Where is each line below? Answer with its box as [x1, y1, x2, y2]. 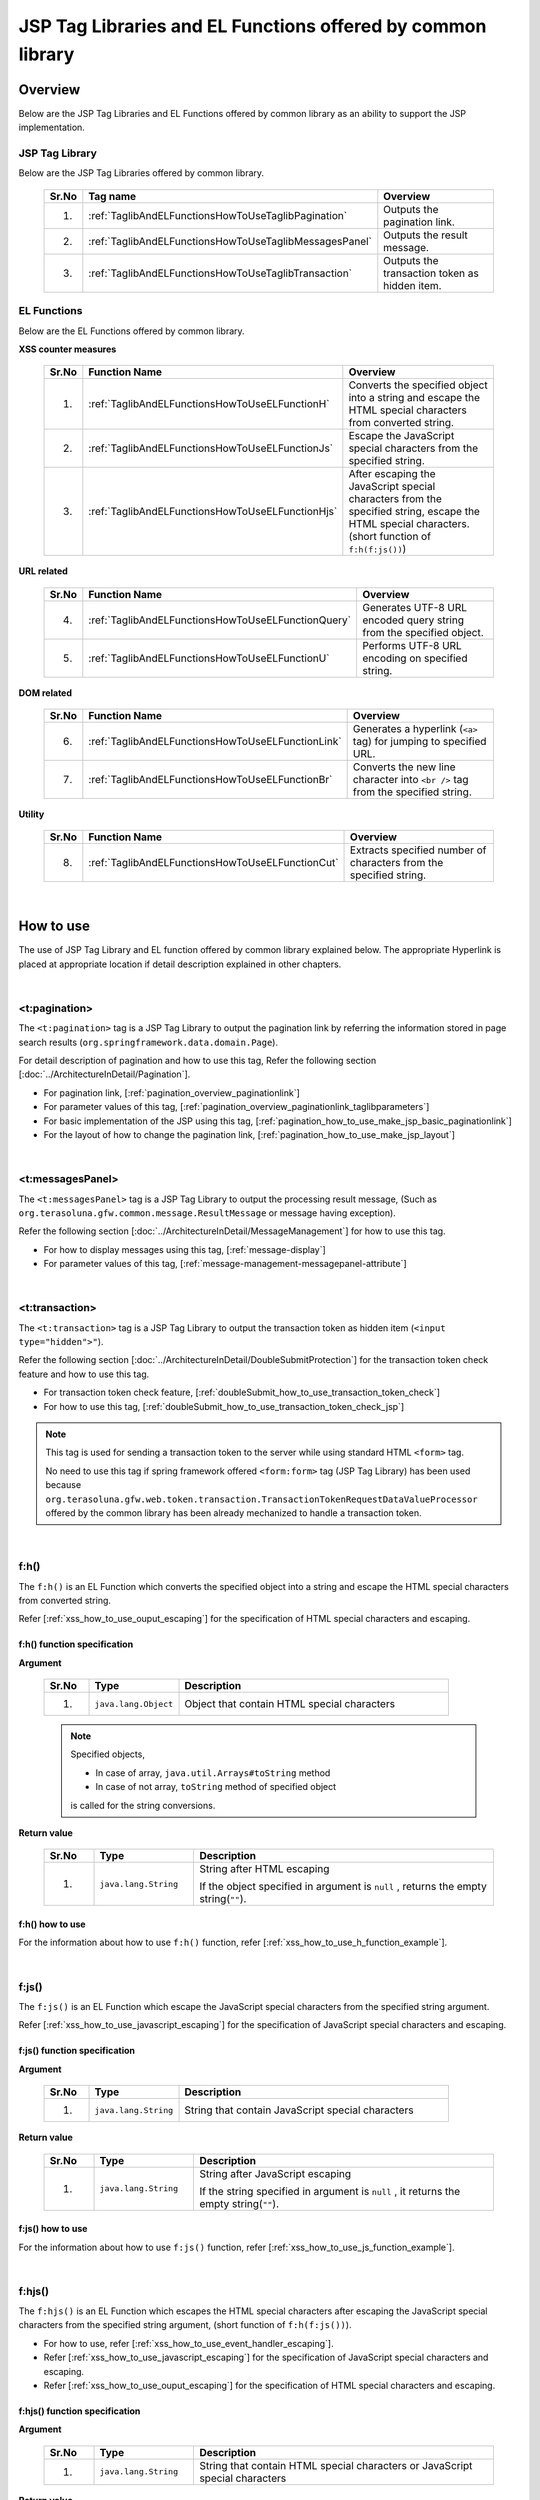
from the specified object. [361, 625, 484, 639]
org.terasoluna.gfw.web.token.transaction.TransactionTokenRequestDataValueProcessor [45, 1493, 479, 1505]
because [45, 1479, 82, 1491]
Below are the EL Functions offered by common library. [18, 325, 245, 337]
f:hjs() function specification [18, 2405, 141, 2417]
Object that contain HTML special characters [184, 1697, 395, 1711]
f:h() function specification [18, 1638, 134, 1650]
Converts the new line [352, 760, 456, 774]
